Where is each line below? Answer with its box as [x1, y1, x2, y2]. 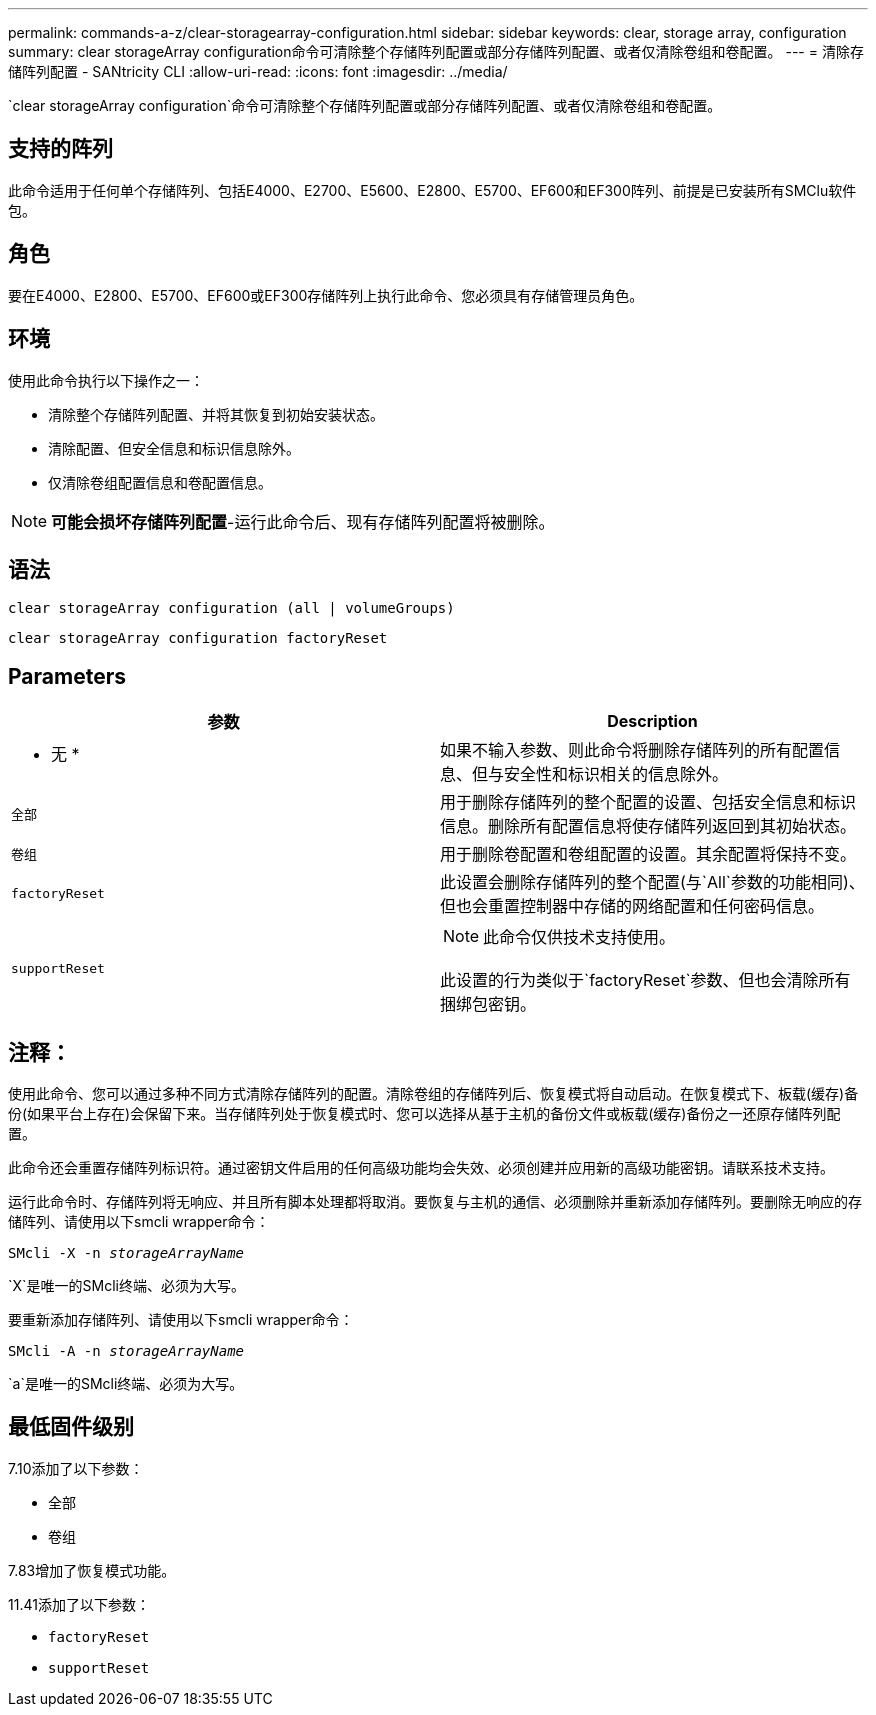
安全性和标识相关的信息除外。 [504, 764, 729, 785]
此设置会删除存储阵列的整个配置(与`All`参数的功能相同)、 [440, 872, 865, 893]
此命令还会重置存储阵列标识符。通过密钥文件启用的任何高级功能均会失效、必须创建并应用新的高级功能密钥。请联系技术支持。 [8, 1159, 834, 1177]
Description [607, 711, 698, 732]
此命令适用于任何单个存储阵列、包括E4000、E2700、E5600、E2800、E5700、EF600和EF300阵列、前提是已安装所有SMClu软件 [8, 181, 857, 199]
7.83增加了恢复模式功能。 [8, 1561, 176, 1579]
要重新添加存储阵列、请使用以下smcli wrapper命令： [8, 1311, 354, 1329]
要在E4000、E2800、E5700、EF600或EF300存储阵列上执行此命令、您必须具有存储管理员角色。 [8, 286, 644, 304]
